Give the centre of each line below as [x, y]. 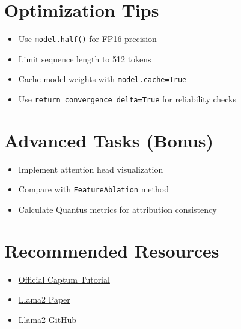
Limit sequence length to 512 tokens [85, 58]
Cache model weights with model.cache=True [102, 79]
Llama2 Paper [44, 299]
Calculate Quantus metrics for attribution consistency [117, 209]
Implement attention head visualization [91, 169]
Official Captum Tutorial [64, 279]
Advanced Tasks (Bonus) [109, 140]
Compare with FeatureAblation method [93, 189]
